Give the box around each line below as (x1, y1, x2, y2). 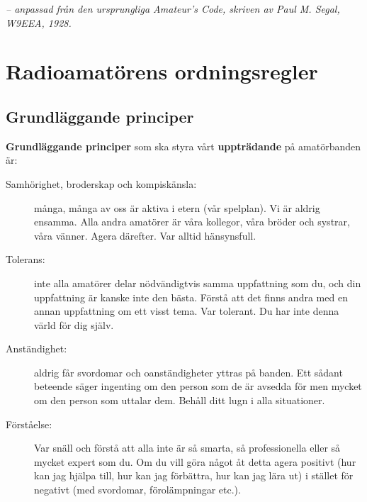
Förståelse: (6, 416, 52, 431)
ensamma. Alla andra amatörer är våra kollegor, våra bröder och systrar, (34, 214, 350, 229)
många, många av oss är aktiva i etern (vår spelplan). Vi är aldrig (34, 200, 320, 215)
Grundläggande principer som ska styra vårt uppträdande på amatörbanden (6, 138, 361, 153)
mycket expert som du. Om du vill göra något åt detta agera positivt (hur (34, 454, 356, 469)
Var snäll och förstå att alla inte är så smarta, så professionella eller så (34, 440, 341, 455)
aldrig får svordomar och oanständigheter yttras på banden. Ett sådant (34, 364, 343, 379)
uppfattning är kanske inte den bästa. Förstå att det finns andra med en (34, 289, 348, 304)
